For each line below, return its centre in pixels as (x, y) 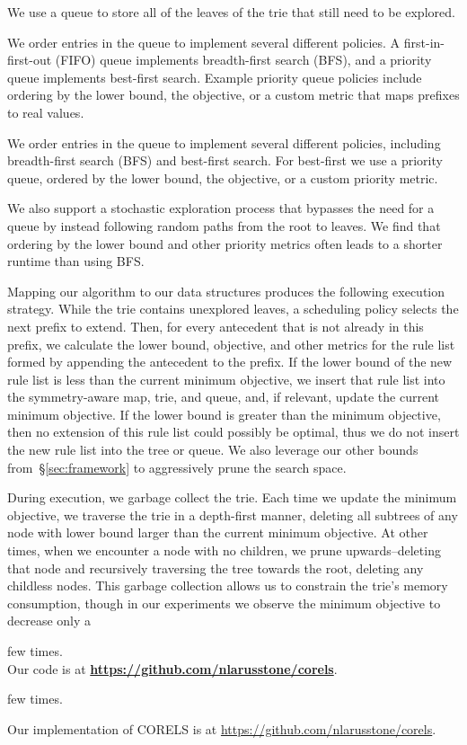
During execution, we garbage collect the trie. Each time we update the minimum (232, 497)
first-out (30, 60)
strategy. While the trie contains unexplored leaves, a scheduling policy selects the (233, 309)
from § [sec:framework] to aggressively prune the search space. (177, 467)
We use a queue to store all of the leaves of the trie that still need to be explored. (231, 12)
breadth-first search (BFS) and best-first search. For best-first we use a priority (225, 160)
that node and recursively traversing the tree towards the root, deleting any (216, 568)
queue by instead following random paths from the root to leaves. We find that (224, 225)
